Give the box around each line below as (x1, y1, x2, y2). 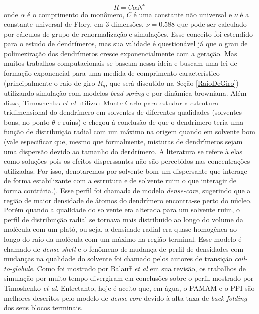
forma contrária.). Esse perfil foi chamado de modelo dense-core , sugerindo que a (4, 185, 251, 196)
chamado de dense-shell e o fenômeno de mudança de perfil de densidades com (4, 243, 244, 254)
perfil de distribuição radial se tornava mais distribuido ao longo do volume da (4, 214, 244, 224)
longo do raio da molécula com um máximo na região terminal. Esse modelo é (4, 234, 242, 244)
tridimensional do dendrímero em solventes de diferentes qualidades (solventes (4, 107, 242, 117)
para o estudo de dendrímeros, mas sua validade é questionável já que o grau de (4, 38, 248, 49)
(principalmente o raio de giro (4, 77, 95, 88)
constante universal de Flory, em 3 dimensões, (4, 19, 144, 29)
